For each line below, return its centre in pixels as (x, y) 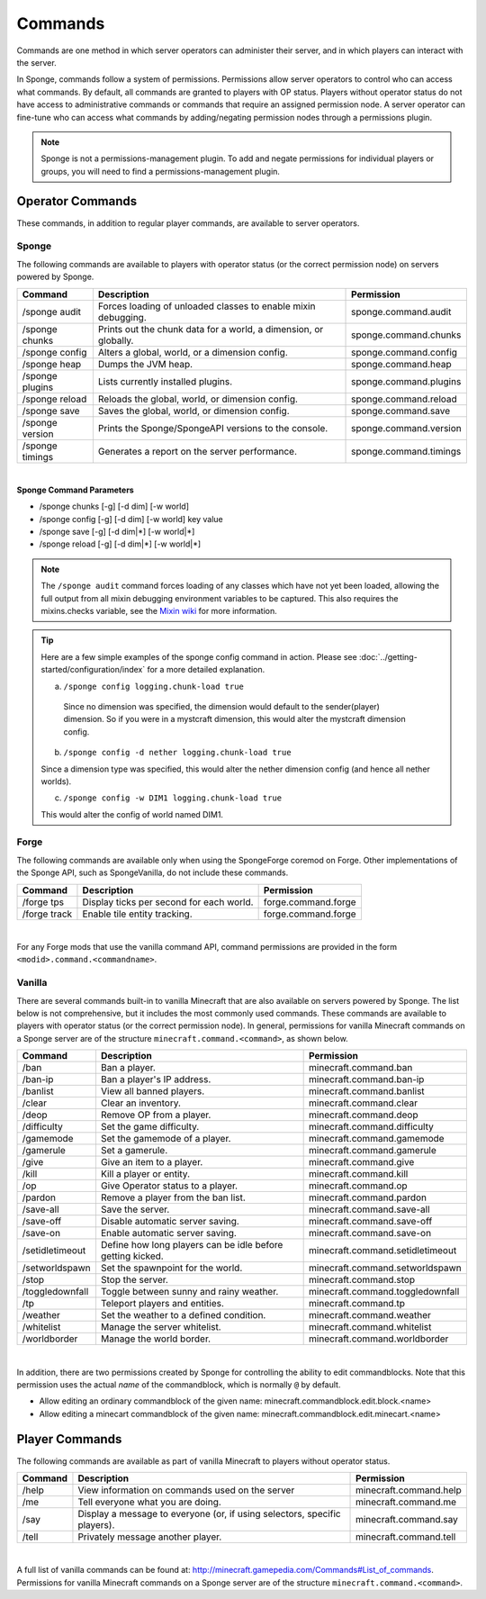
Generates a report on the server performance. (197, 451)
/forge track (47, 914)
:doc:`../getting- (388, 656)
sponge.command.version (407, 428)
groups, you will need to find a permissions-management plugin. (161, 171)
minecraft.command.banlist (367, 1091)
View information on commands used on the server (186, 1490)
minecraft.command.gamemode (377, 1139)
